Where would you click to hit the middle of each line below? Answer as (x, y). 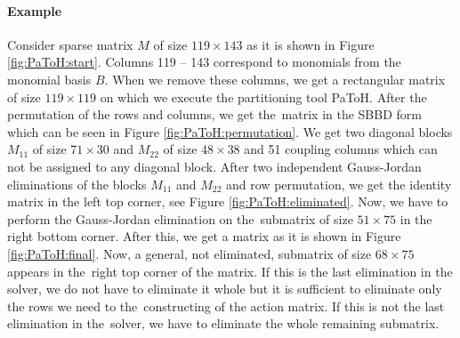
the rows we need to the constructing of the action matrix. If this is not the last (226, 306)
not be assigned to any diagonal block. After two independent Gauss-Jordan (214, 166)
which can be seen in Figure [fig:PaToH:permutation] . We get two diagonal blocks (230, 131)
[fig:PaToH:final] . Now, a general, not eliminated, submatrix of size (190, 253)
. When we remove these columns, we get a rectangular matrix (275, 79)
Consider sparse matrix (70, 44)
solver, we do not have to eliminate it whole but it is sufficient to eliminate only (225, 289)
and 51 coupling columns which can (341, 149)
